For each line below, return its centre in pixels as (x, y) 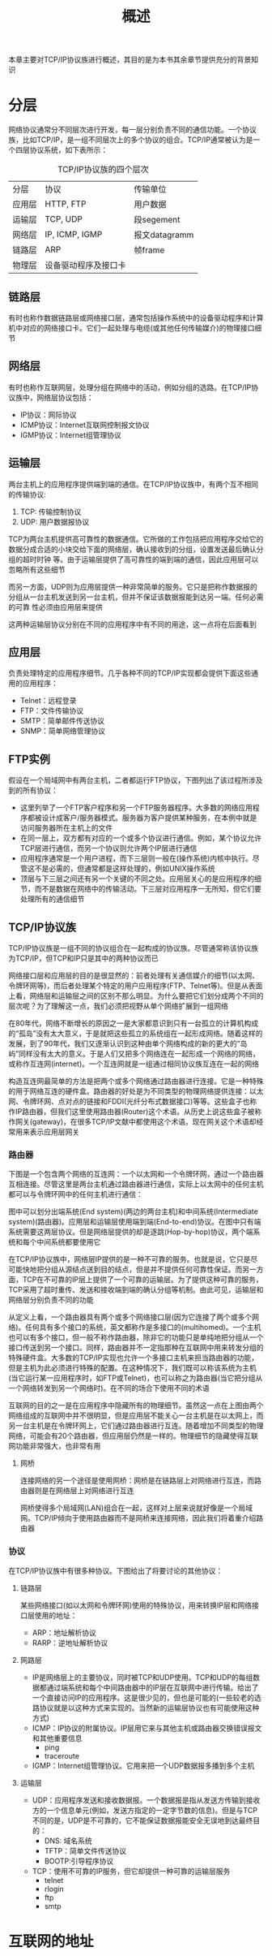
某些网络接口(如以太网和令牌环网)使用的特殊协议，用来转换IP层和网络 (136, 1605)
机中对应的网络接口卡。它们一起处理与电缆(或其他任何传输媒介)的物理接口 (132, 328)
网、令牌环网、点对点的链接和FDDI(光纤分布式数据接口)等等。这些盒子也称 (133, 1101)
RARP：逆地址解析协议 (70, 1643)
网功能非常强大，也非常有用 (55, 1446)
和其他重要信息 (57, 1738)
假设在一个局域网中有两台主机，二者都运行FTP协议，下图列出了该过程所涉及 (136, 780)
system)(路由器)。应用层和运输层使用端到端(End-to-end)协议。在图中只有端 (135, 1222)
